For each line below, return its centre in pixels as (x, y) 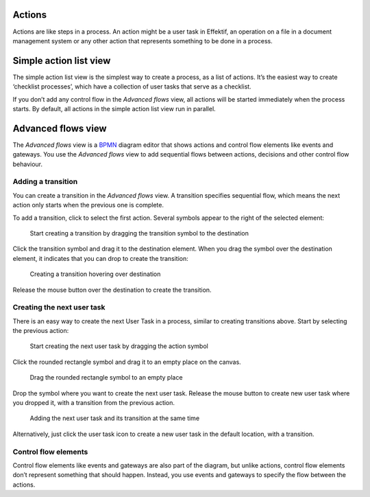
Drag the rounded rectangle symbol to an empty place (106, 378)
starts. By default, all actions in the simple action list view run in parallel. (114, 108)
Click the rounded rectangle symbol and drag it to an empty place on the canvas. (127, 362)
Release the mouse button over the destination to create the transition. (112, 290)
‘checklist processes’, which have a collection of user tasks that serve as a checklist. (132, 86)
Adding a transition (45, 182)
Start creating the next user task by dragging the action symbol (119, 346)
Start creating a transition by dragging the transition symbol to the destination (139, 233)
